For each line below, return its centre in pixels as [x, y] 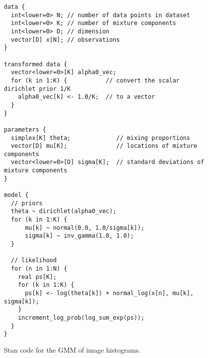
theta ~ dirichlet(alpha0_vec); [64, 211]
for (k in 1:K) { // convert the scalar [95, 80]
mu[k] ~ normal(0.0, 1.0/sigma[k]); [85, 228]
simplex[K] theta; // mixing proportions [101, 138]
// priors [27, 203]
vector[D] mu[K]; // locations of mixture [104, 146]
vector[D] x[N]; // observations [65, 40]
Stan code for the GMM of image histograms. [72, 349]
